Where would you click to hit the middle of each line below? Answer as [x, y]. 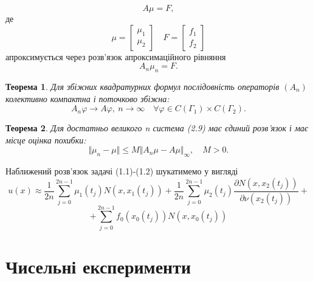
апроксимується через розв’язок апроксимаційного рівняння [116, 56]
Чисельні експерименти [98, 266]
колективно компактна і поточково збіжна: [88, 98]
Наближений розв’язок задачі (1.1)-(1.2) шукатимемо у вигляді [122, 171]
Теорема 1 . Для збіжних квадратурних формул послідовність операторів [143, 86]
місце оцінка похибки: [46, 139]
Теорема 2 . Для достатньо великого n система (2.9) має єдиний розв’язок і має [157, 128]
